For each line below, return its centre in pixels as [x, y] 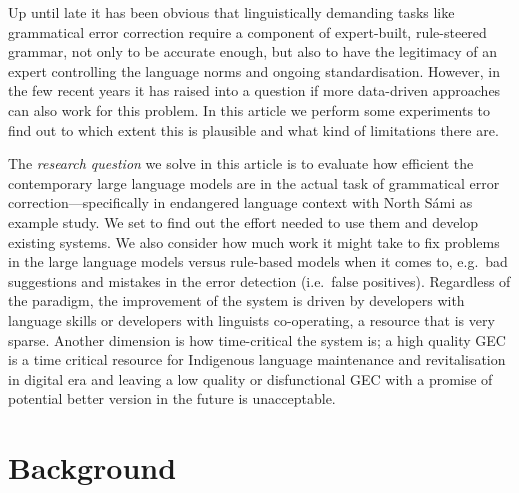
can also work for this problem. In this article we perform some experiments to [249, 109]
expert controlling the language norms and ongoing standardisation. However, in [254, 70]
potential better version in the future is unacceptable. [172, 398]
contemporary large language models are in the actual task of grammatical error [254, 182]
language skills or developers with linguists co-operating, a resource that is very [251, 319]
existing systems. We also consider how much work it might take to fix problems [254, 241]
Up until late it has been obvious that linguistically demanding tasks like [231, 12]
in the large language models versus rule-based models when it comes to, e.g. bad [258, 261]
